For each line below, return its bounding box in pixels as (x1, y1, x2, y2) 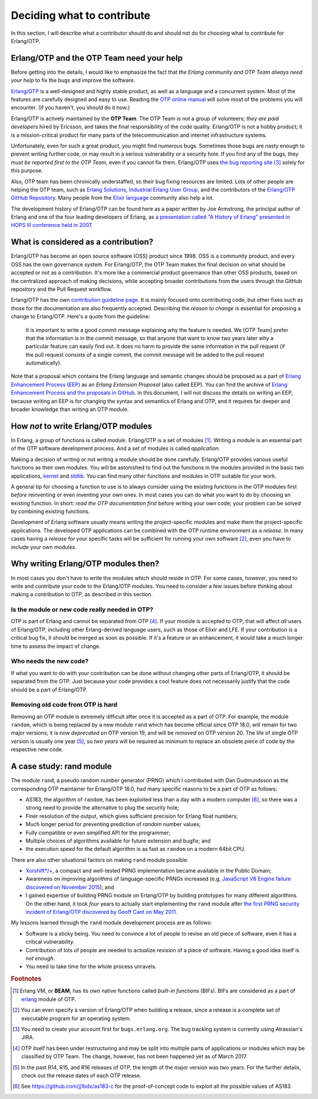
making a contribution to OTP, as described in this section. (11, 591, 153, 598)
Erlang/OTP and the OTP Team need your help (11, 53, 183, 63)
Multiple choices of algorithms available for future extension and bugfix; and (25, 837, 211, 844)
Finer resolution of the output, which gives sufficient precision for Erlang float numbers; (25, 812, 238, 820)
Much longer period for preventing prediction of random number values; (25, 821, 201, 828)
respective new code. (11, 746, 64, 753)
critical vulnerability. (25, 938, 75, 946)
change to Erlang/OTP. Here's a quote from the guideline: (11, 313, 150, 320)
